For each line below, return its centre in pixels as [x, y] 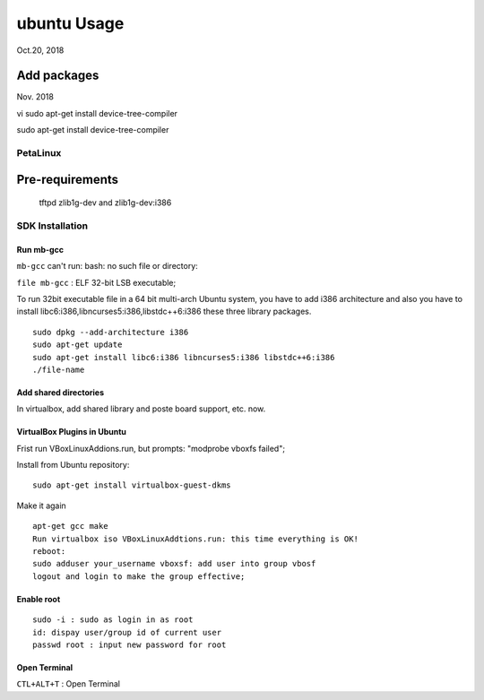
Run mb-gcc [40, 249]
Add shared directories [60, 392]
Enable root [39, 599]
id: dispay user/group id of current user [127, 632]
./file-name [59, 369]
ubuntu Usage [70, 23]
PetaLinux [39, 153]
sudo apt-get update [78, 345]
